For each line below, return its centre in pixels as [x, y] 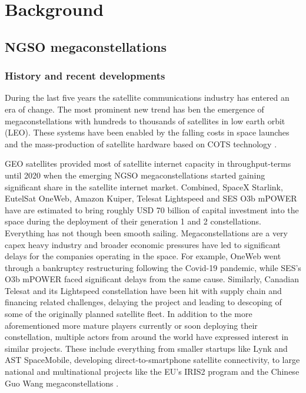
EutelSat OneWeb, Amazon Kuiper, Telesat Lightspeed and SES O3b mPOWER [151, 198]
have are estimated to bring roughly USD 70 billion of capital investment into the [152, 209]
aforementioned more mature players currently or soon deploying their [131, 325]
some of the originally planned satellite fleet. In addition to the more [129, 314]
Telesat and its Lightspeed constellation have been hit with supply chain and [143, 290]
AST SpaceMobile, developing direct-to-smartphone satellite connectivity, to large [152, 360]
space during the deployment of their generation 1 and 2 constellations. [133, 221]
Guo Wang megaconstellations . [62, 383]
